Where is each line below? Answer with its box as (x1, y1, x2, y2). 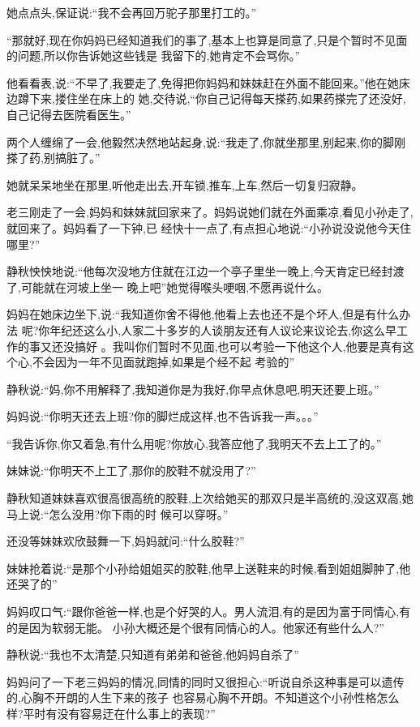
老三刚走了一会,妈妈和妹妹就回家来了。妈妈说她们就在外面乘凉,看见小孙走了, (6, 203, 414, 220)
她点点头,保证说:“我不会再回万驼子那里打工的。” (6, 4, 256, 20)
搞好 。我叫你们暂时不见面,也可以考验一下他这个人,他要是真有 (74, 337, 403, 354)
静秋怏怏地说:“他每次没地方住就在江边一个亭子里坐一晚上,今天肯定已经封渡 (6, 263, 405, 280)
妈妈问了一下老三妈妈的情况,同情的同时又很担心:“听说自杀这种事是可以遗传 (6, 673, 405, 690)
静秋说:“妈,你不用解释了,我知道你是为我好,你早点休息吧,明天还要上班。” (6, 380, 379, 397)
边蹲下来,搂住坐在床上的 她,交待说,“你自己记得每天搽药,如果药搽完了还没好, (6, 90, 406, 107)
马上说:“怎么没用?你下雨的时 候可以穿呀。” (6, 505, 229, 522)
